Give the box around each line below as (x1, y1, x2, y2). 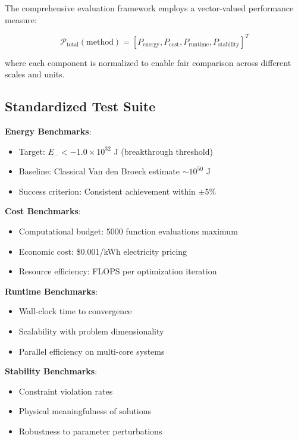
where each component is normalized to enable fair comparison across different (5, 56, 291, 68)
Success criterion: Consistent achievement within (18, 184, 196, 197)
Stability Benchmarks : (5, 365, 98, 377)
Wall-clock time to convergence (18, 305, 132, 317)
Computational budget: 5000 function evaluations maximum (18, 225, 238, 237)
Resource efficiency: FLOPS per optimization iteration (18, 265, 217, 277)
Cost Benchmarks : (5, 205, 81, 217)
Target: (18, 145, 45, 157)
